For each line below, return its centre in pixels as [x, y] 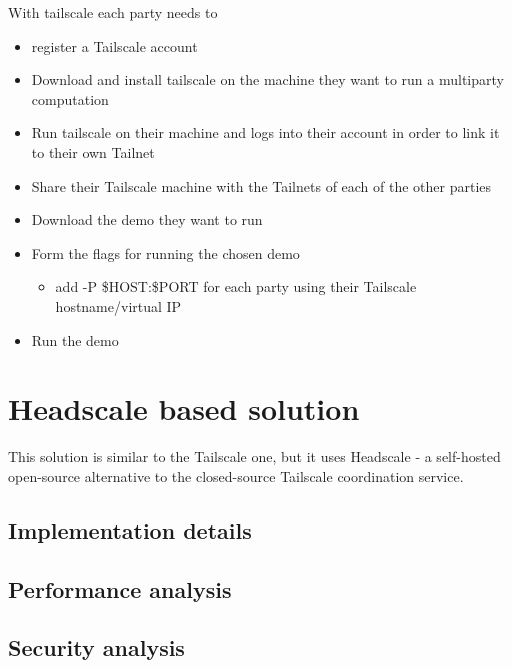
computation [70, 98]
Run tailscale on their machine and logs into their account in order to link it [265, 132]
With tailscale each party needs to [113, 12]
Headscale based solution [184, 408]
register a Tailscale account [114, 45]
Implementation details [130, 529]
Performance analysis [120, 588]
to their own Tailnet [93, 151]
